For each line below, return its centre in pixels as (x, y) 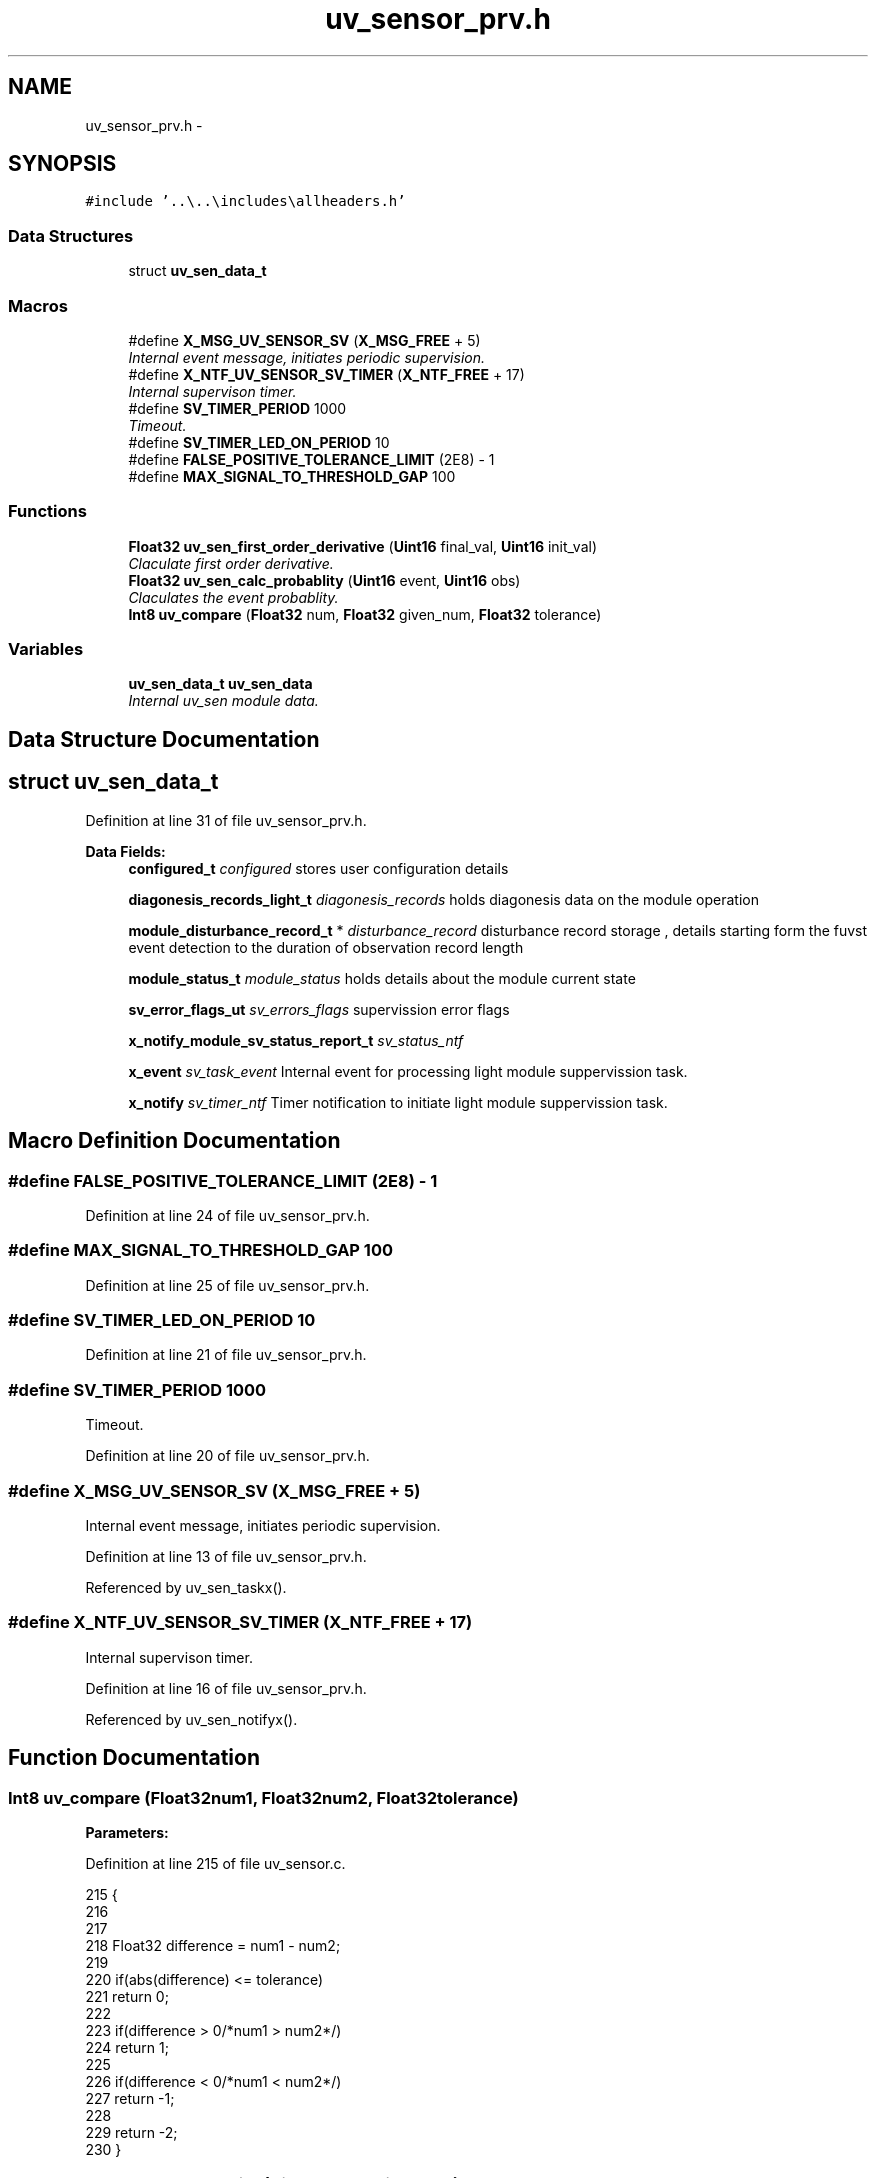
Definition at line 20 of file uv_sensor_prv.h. (227, 1456)
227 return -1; (130, 2098)
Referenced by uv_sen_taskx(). (186, 1587)
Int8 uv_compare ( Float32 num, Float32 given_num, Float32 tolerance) (365, 614)
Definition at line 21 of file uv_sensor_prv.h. (226, 1355)
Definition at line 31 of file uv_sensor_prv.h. (226, 820)
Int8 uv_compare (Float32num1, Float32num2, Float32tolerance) (263, 1797)
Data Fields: (125, 851)
